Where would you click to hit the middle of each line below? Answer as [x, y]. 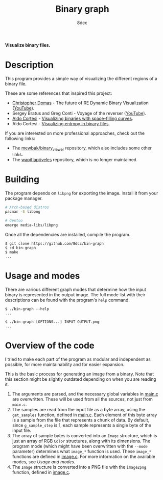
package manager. [24, 198]
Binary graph [82, 9]
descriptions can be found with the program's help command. [67, 300]
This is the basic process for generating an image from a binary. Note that [80, 374]
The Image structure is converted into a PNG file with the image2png [79, 467]
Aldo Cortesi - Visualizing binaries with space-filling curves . [72, 118]
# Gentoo [14, 221]
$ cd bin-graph [21, 248]
